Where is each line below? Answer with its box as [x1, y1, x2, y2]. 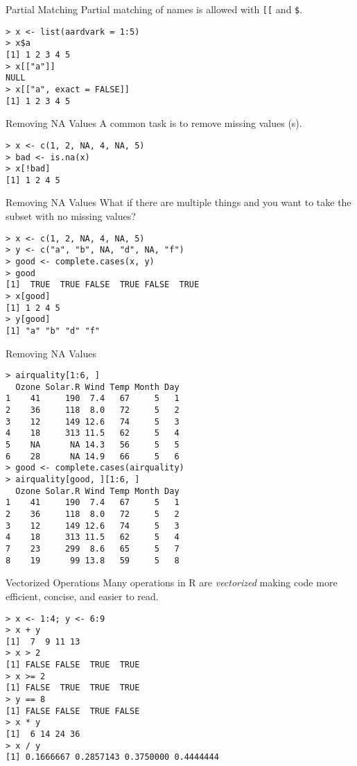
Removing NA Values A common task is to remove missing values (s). [6, 116, 302, 130]
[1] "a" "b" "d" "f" [6, 325, 101, 336]
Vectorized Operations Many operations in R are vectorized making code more [6, 575, 338, 590]
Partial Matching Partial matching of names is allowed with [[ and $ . [6, 2, 303, 16]
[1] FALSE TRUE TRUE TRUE [6, 683, 140, 693]
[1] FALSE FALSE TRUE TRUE [6, 660, 140, 670]
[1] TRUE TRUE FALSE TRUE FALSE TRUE [6, 280, 200, 290]
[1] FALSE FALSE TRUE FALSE [6, 706, 140, 716]
